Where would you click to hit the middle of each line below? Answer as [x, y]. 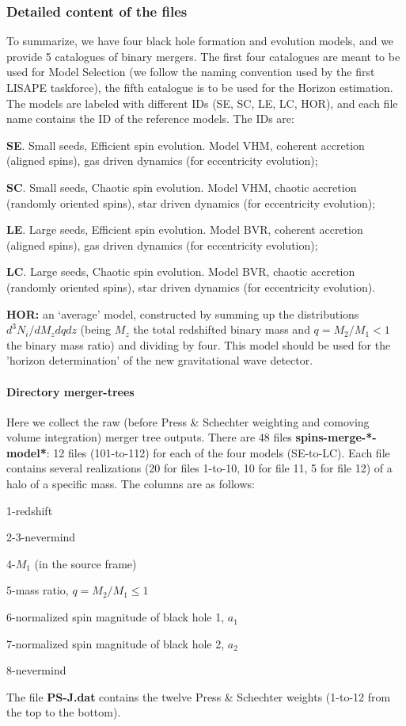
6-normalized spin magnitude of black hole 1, [116, 617]
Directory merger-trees [70, 391]
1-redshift [30, 510]
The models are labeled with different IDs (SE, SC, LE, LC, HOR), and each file [202, 103]
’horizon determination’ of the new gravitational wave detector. [160, 360]
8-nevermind [36, 670]
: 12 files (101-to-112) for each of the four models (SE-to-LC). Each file [218, 452]
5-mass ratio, [38, 590]
